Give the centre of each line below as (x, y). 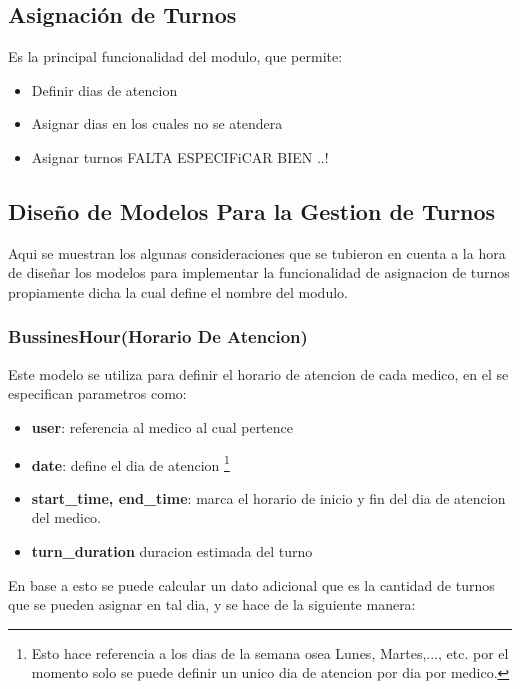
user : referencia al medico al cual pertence (162, 426)
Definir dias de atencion (104, 89)
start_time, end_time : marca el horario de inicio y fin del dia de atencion (268, 497)
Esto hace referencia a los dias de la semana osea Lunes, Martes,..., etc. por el (270, 652)
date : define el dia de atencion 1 (130, 463)
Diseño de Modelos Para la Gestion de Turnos (252, 210)
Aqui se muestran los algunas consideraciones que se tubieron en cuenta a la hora (257, 252)
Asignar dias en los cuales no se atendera (157, 123)
